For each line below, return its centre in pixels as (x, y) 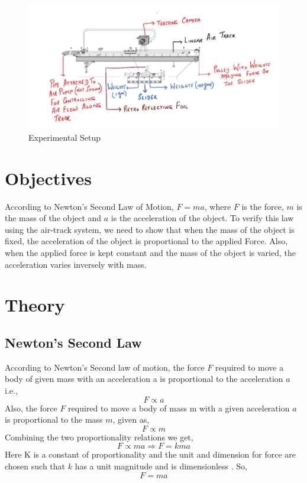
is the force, (263, 206)
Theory (35, 305)
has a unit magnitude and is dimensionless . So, (161, 466)
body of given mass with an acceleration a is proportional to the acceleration (144, 379)
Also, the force (31, 408)
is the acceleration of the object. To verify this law (202, 218)
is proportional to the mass (54, 419)
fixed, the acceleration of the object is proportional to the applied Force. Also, (146, 241)
